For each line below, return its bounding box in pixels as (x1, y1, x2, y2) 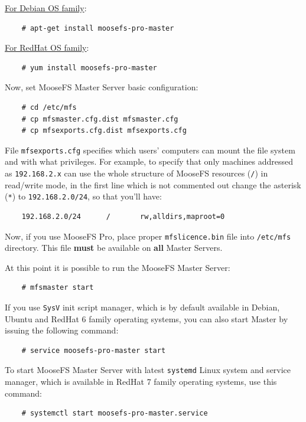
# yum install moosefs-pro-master (21, 63, 157, 72)
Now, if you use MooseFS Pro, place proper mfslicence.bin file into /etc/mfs (5, 230, 291, 242)
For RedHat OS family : (5, 41, 89, 54)
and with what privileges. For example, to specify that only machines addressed (5, 155, 293, 168)
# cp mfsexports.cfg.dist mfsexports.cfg (21, 126, 187, 135)
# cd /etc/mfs (21, 103, 77, 112)
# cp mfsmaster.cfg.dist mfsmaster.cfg (21, 115, 178, 123)
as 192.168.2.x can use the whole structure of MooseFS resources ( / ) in (5, 167, 268, 179)
